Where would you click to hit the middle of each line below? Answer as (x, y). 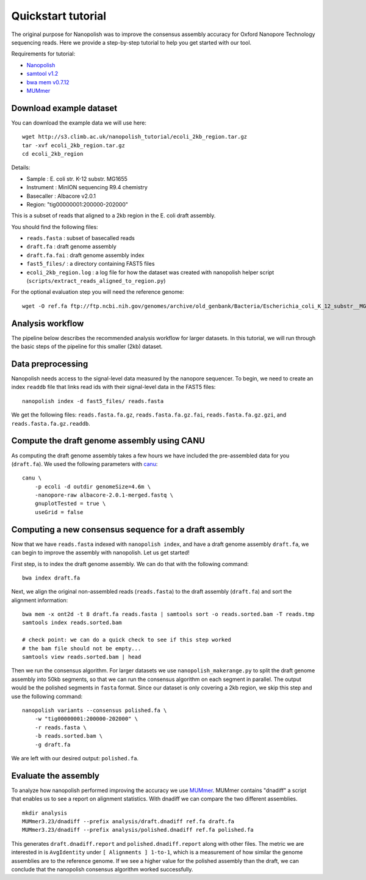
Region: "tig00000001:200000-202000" (77, 204)
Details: (21, 167)
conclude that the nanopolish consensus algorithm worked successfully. (102, 869)
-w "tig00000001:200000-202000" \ (86, 719)
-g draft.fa (52, 744)
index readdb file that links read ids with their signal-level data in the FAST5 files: (113, 387)
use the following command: (47, 696)
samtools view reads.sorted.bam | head (82, 657)
